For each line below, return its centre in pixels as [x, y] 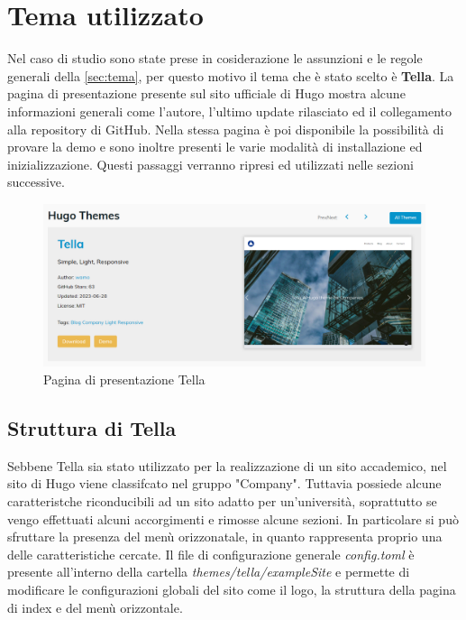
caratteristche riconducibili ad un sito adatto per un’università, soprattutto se [222, 500]
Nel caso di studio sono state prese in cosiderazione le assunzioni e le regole [215, 58]
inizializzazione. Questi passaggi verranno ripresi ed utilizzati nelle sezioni [210, 164]
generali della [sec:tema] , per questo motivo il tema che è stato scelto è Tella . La [231, 75]
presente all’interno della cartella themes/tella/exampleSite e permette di [209, 572]
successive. [36, 182]
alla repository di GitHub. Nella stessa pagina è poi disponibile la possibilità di [226, 129]
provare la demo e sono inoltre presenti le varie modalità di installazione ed [215, 147]
